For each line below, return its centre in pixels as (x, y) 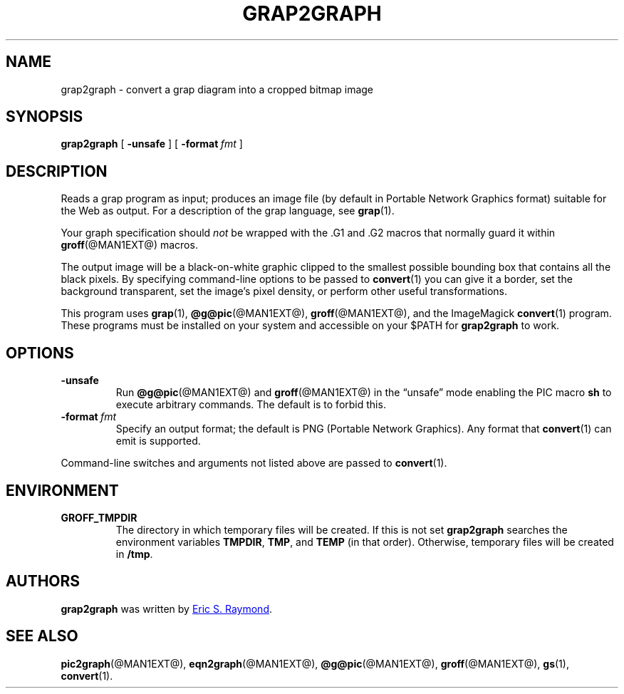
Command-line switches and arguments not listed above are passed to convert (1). (254, 463)
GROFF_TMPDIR (99, 517)
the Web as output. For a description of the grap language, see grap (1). (228, 211)
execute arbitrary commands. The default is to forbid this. (251, 405)
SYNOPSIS (45, 117)
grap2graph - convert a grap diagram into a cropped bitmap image (217, 89)
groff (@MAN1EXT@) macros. (129, 245)
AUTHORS (43, 581)
